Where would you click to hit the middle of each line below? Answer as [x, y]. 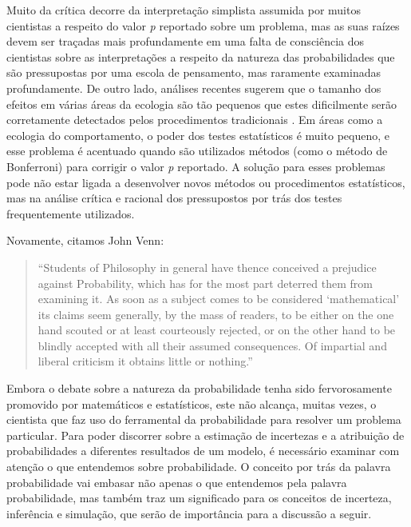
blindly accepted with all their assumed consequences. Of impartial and [212, 345]
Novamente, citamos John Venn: [85, 240]
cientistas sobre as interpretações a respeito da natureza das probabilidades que [201, 56]
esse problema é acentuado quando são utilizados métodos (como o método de [197, 151]
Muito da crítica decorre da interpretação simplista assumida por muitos [184, 10]
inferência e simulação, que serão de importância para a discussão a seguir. [189, 513]
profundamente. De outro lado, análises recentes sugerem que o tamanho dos [194, 88]
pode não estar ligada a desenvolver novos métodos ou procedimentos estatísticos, [206, 182]
